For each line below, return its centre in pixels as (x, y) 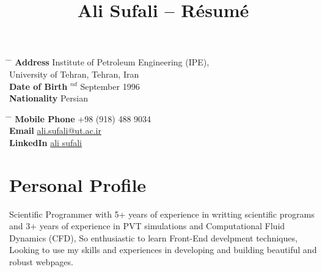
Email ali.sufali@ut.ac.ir (55, 130)
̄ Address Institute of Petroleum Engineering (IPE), (109, 62)
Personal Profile (78, 184)
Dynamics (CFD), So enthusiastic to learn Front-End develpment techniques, (153, 237)
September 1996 (110, 86)
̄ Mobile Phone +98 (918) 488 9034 (80, 118)
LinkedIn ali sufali (46, 142)
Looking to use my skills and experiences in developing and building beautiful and (163, 250)
